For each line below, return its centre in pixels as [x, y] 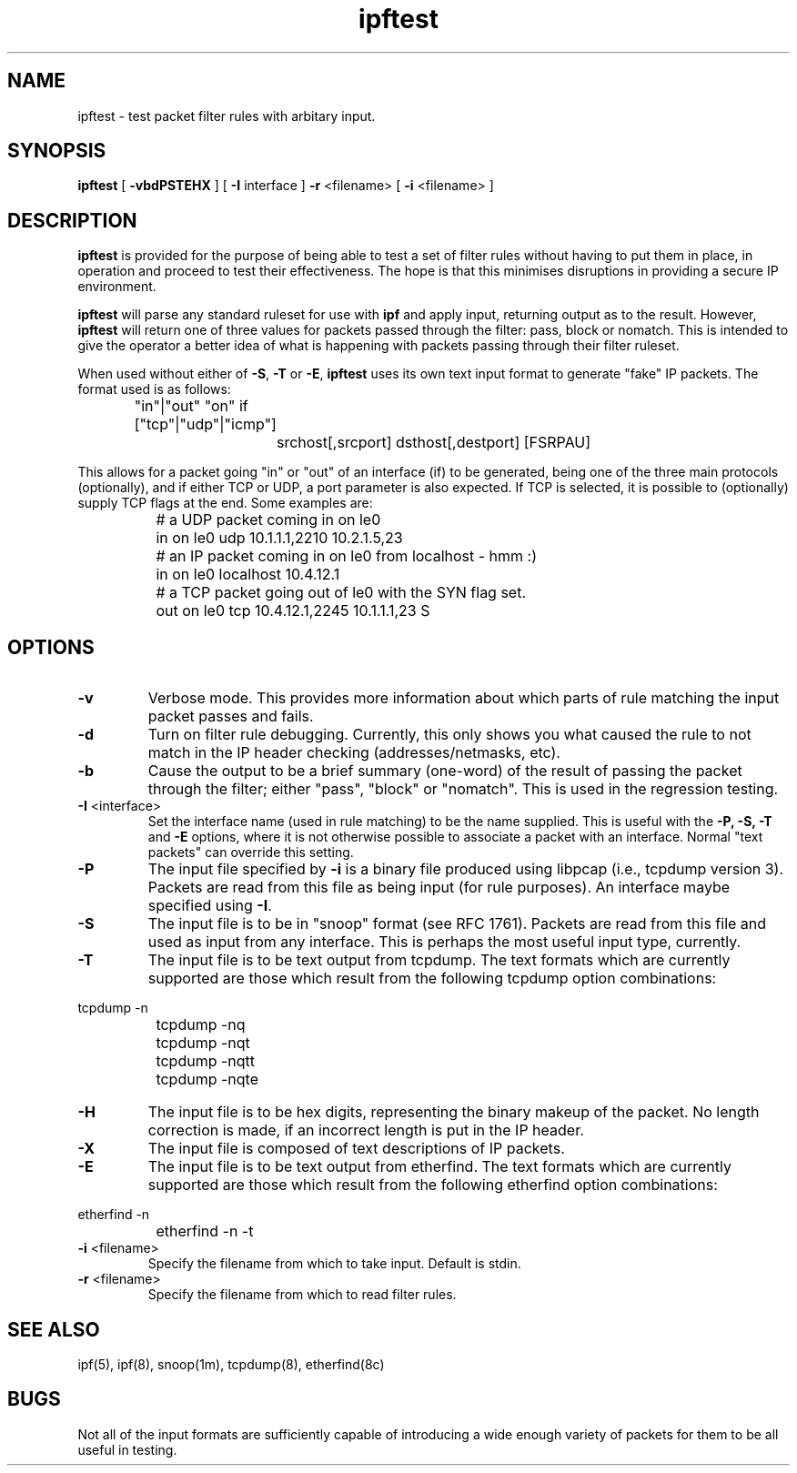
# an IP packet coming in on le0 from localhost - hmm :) [347, 556]
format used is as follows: [154, 389]
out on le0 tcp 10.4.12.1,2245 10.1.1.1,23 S [293, 611]
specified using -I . [210, 906]
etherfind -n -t [205, 1231]
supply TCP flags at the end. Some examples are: [225, 503]
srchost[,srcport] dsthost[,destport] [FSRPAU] [434, 443]
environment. [117, 287]
